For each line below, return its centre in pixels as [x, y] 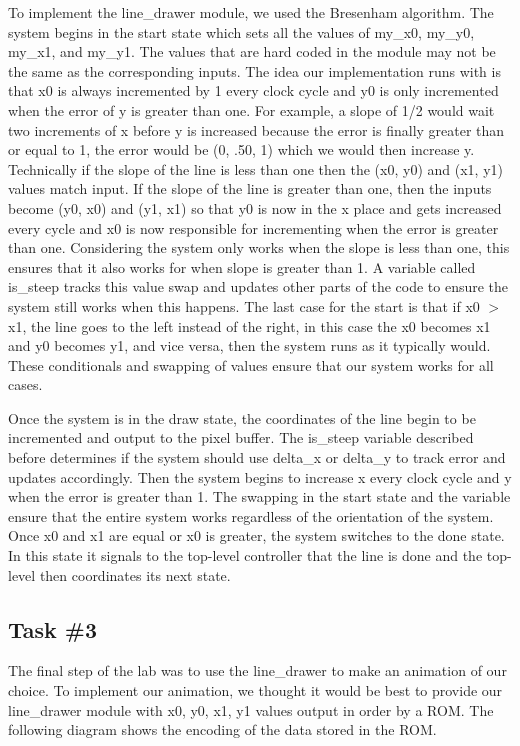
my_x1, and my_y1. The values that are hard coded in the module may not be [252, 51]
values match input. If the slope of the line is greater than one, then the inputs [250, 188]
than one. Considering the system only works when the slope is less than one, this [259, 247]
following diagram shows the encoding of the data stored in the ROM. [222, 729]
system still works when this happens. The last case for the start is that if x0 [244, 305]
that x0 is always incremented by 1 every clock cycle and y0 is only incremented [253, 90]
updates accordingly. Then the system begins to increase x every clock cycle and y [260, 476]
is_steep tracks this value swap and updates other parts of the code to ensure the [258, 286]
